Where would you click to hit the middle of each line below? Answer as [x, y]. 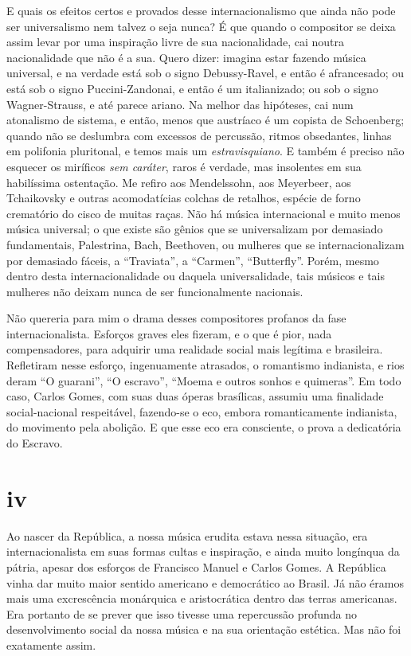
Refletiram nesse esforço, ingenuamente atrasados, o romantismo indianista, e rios [205, 365]
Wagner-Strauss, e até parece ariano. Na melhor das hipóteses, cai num [180, 104]
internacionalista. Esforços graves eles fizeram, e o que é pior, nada [169, 333]
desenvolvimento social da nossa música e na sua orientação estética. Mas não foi [204, 629]
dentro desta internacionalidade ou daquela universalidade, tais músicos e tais [196, 276]
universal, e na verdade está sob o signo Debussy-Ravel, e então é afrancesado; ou [205, 73]
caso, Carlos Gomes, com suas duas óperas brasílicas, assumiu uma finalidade [195, 396]
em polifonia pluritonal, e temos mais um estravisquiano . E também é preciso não [205, 151]
